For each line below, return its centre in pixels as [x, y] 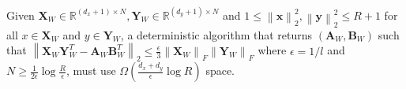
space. [220, 70]
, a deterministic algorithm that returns [216, 34]
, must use [91, 70]
